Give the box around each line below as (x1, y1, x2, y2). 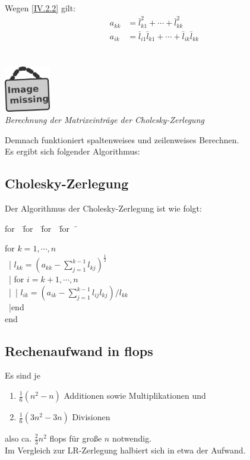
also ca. (5, 432, 32, 444)
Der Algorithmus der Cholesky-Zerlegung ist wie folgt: (5, 202, 202, 215)
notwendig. (112, 432, 152, 444)
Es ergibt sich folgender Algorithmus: (5, 145, 140, 157)
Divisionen (72, 411, 110, 423)
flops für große (49, 432, 102, 444)
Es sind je (5, 369, 40, 382)
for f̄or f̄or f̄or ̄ (5, 222, 78, 234)
